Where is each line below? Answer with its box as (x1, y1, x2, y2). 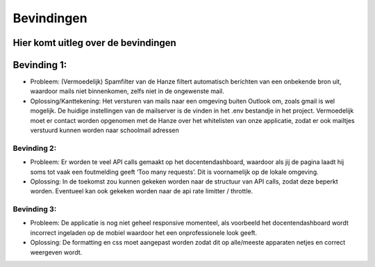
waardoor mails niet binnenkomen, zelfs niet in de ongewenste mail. (30, 87, 225, 95)
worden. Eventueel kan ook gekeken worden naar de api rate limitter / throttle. (30, 187, 253, 195)
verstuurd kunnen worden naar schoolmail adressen (30, 126, 180, 135)
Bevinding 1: (12, 59, 67, 71)
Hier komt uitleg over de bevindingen (12, 37, 176, 49)
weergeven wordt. (30, 248, 83, 257)
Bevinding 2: (12, 143, 57, 153)
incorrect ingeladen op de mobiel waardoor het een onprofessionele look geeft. (30, 228, 257, 236)
